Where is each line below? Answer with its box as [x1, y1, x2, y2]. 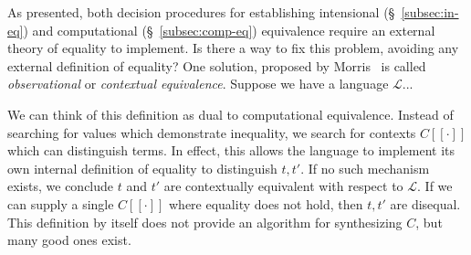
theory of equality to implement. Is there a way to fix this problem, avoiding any [7, 38, 459, 58]
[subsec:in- [401, 3, 459, 21]
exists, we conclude [7, 176, 114, 196]
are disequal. [390, 194, 461, 213]
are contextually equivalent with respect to [163, 176, 403, 196]
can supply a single [7, 194, 114, 213]
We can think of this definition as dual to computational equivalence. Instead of [7, 104, 454, 123]
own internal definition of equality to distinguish [7, 158, 277, 177]
